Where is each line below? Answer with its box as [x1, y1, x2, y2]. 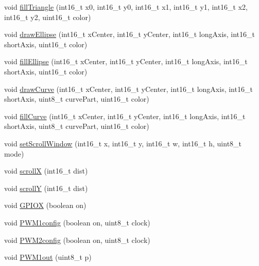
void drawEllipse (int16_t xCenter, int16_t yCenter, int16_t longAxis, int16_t [4, 29, 255, 40]
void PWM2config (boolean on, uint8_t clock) [4, 234, 150, 245]
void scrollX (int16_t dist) [4, 165, 88, 176]
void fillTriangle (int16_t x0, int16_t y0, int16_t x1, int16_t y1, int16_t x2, [4, 2, 248, 12]
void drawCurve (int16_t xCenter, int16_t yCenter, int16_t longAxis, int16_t [4, 83, 253, 94]
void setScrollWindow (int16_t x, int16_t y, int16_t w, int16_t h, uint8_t [4, 138, 242, 148]
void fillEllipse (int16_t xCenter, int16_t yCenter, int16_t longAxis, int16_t [4, 56, 248, 67]
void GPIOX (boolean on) [4, 200, 87, 211]
